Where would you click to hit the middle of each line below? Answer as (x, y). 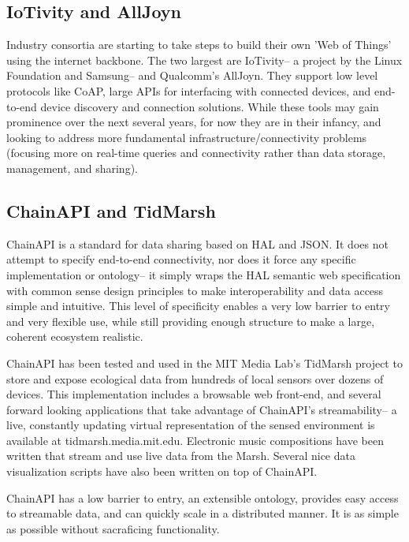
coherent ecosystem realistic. (75, 336)
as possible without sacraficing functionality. (113, 528)
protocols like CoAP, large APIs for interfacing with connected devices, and (189, 90)
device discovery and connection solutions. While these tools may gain (210, 106)
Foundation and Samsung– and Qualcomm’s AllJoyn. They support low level (192, 75)
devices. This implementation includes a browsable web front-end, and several (194, 394)
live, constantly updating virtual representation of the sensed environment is (191, 425)
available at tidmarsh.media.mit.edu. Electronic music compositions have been (195, 440)
